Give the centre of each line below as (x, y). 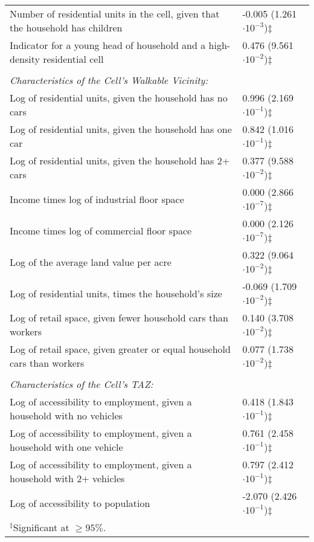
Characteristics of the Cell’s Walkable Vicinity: (109, 80)
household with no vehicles (66, 415)
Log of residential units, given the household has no (119, 98)
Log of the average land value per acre (91, 262)
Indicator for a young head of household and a (108, 45)
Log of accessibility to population (80, 503)
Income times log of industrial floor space (97, 199)
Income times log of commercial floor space (101, 230)
